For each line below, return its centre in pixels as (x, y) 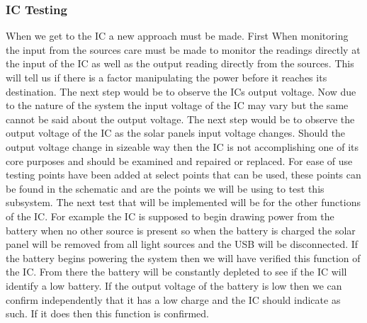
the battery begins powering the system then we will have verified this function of (183, 257)
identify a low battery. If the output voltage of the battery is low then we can (174, 285)
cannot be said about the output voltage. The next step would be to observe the (180, 119)
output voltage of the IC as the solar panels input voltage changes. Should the (176, 133)
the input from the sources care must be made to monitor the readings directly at (183, 49)
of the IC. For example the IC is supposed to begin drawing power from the (170, 216)
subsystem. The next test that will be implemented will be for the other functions (183, 202)
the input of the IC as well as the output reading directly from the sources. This (180, 63)
